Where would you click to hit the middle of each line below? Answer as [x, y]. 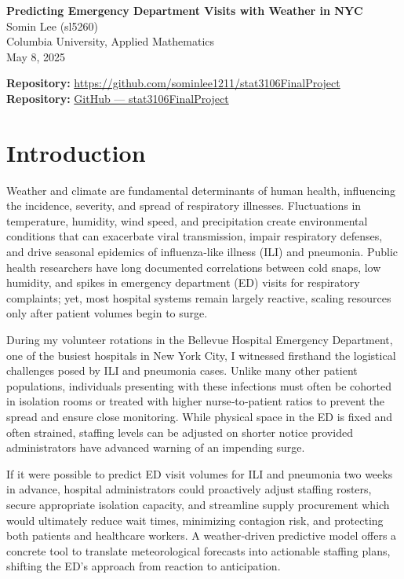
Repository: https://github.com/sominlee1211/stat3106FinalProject [173, 83]
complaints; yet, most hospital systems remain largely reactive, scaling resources [199, 297]
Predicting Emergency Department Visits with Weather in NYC [185, 10]
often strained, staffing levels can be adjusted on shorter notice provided [180, 432]
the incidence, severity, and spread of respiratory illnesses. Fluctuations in [184, 205]
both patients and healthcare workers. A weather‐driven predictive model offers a [202, 535]
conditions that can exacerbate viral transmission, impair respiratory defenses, [195, 236]
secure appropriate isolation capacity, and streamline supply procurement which [198, 504]
